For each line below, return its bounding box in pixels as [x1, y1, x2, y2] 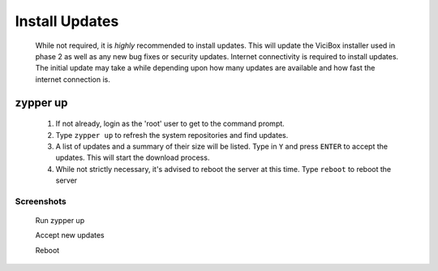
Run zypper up [35, 216, 85, 226]
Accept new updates [35, 230, 105, 240]
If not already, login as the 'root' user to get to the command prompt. [55, 118, 286, 129]
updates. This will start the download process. [55, 153, 210, 162]
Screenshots [15, 196, 67, 207]
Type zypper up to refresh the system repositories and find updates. [55, 130, 289, 140]
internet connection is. [35, 74, 111, 84]
